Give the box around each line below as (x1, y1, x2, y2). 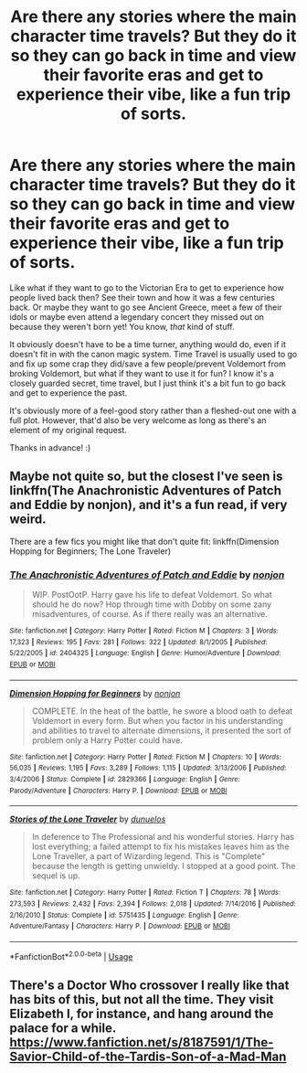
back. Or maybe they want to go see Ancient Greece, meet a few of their (9, 302, 283, 313)
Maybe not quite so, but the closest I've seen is (9, 469, 283, 484)
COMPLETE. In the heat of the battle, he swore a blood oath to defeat (31, 706, 293, 717)
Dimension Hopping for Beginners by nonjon (9, 687, 181, 698)
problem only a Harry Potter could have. (31, 734, 183, 746)
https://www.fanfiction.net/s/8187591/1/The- (9, 1035, 274, 1050)
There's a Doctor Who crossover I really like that (9, 977, 290, 993)
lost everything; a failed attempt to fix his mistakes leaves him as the (31, 841, 290, 852)
